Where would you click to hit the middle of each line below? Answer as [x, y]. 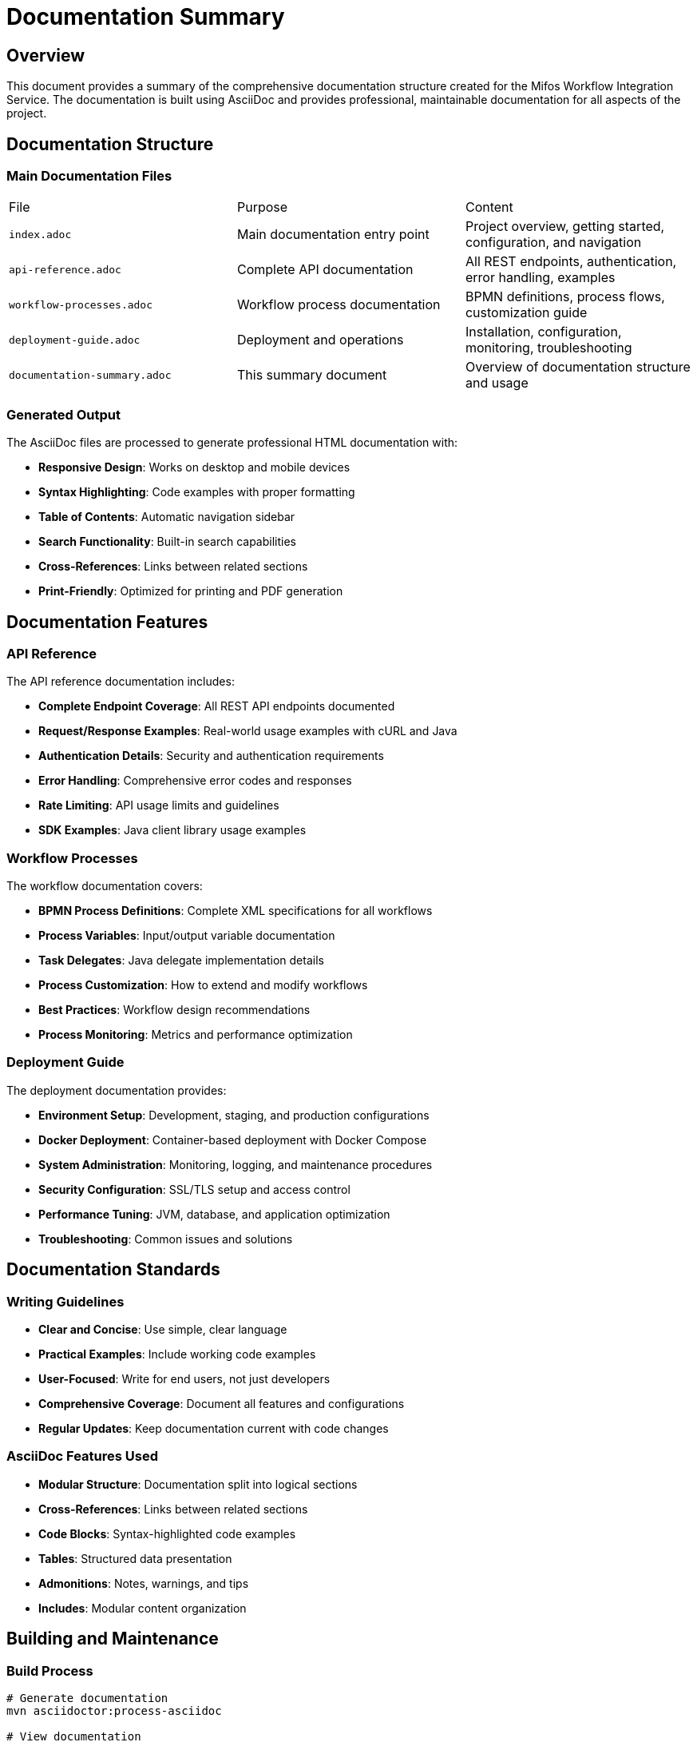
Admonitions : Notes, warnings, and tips [144, 1583]
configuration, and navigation [553, 243]
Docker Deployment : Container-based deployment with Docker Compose [233, 1139]
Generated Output [63, 414]
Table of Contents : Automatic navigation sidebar [167, 517]
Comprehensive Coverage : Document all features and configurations [222, 1404]
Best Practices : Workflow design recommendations [174, 1010]
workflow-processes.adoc [81, 304]
